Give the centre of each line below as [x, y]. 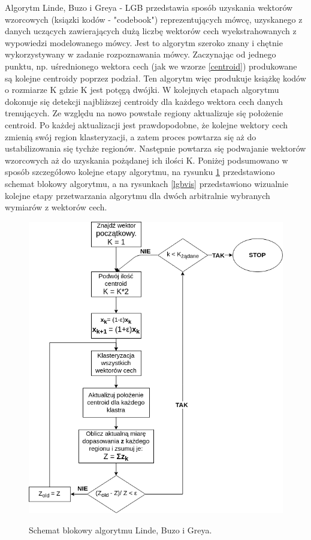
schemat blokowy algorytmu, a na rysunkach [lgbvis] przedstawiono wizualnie [147, 183]
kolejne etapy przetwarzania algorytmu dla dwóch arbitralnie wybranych [138, 195]
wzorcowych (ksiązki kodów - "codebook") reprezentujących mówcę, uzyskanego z [154, 19]
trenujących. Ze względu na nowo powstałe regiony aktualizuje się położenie [144, 113]
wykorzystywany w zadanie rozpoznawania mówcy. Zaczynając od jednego [141, 54]
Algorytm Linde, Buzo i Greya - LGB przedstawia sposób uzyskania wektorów [149, 7]
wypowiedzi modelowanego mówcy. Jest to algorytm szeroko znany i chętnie [144, 42]
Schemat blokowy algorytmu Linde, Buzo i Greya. [120, 530]
